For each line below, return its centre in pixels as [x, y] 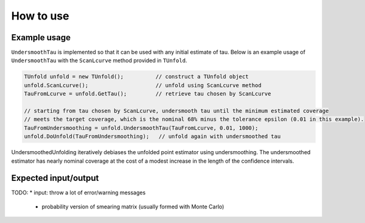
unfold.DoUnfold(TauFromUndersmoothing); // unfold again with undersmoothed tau [152, 136]
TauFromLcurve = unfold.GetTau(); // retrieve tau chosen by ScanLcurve [148, 94]
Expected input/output [55, 178]
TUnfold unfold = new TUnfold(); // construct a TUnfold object [136, 77]
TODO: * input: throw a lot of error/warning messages [78, 193]
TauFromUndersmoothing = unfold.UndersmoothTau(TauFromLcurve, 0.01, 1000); [141, 128]
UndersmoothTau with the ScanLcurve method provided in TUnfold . [99, 60]
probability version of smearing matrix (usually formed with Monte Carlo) [133, 207]
